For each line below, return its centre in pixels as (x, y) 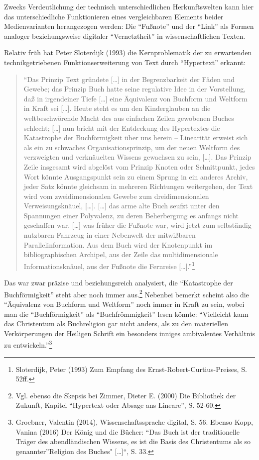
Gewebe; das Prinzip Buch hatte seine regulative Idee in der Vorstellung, (135, 89)
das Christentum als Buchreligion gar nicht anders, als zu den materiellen (116, 323)
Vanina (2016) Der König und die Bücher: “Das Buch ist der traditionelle (128, 431)
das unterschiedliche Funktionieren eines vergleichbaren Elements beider (114, 16)
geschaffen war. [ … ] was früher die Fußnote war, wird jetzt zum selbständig (137, 225)
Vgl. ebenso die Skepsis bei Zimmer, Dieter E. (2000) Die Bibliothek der (126, 395)
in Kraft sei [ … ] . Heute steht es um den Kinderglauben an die (117, 108)
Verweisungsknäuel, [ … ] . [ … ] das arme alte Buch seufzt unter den (122, 206)
